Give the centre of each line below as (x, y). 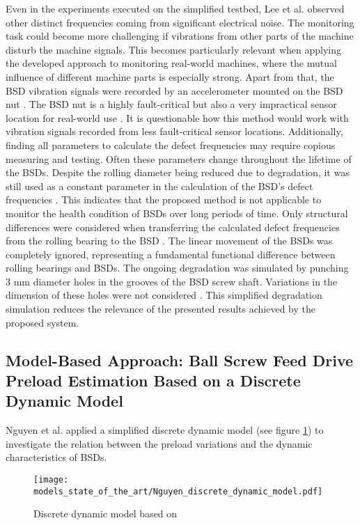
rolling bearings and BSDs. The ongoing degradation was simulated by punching (177, 268)
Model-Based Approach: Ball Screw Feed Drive (180, 360)
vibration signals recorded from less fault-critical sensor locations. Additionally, (174, 131)
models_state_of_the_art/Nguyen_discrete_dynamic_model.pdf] (178, 491)
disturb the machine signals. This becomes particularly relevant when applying (174, 49)
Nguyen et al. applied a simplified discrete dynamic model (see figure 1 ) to (165, 430)
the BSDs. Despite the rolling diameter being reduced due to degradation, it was (178, 172)
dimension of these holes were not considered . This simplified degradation (164, 295)
